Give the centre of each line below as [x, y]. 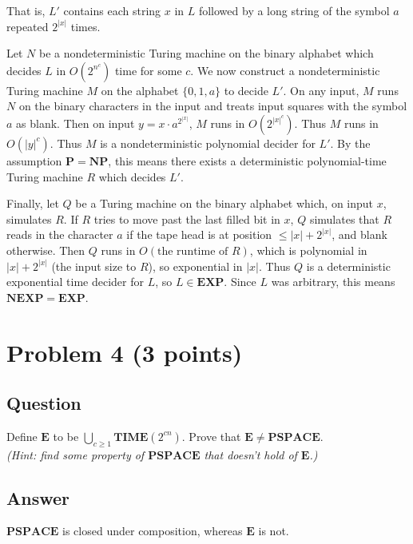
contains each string [112, 10]
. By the [350, 143]
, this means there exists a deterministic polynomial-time [247, 160]
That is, [26, 10]
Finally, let [33, 203]
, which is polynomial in [308, 250]
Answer [38, 497]
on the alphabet [140, 90]
